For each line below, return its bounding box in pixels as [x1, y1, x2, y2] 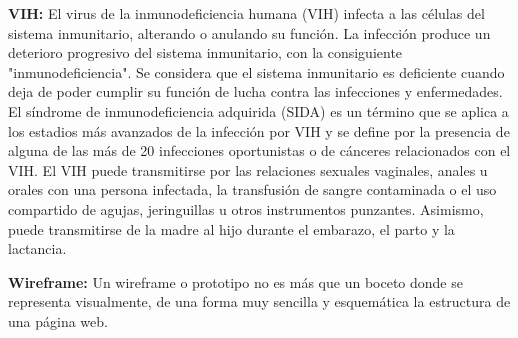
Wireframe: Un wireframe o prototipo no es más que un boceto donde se [8, 271, 463, 292]
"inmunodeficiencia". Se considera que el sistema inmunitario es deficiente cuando [8, 61, 505, 82]
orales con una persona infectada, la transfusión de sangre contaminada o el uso [8, 179, 497, 200]
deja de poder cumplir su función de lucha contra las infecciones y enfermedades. [8, 81, 503, 102]
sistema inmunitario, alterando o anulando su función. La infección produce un [8, 22, 491, 43]
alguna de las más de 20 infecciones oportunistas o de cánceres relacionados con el [8, 140, 511, 161]
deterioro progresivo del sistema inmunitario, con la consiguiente [8, 42, 403, 63]
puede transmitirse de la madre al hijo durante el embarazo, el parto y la [8, 218, 455, 239]
